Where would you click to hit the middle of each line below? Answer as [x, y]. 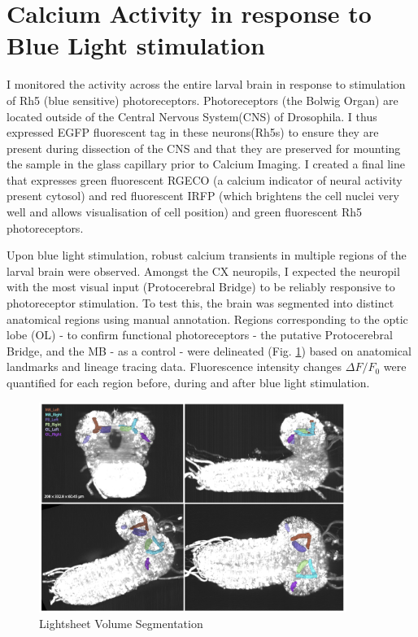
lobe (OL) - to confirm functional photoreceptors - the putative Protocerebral [200, 335]
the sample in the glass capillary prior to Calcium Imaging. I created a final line [206, 164]
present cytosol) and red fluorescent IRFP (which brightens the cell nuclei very [203, 196]
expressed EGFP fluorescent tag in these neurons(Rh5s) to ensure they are [193, 132]
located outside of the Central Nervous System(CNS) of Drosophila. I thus [192, 116]
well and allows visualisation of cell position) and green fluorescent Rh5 [184, 212]
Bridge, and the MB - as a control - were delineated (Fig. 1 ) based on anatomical [209, 350]
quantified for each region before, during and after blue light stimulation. [188, 382]
